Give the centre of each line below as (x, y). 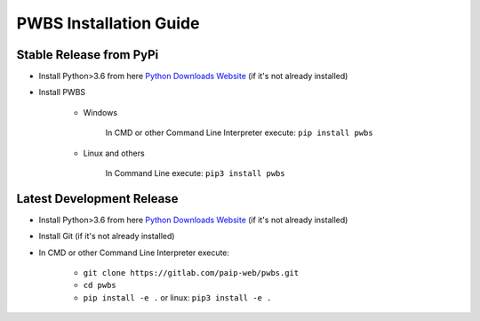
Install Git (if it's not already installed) (107, 237)
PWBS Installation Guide (108, 23)
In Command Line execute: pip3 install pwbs (195, 173)
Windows (100, 112)
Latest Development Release (97, 199)
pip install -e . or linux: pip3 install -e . (177, 297)
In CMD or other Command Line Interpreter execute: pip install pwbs (239, 132)
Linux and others (114, 153)
